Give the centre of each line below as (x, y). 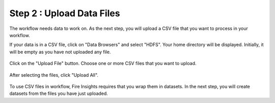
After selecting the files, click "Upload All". (54, 75)
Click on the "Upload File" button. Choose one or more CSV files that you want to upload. (103, 63)
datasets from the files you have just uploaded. (59, 93)
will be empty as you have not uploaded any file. (60, 52)
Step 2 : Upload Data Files (65, 13)
